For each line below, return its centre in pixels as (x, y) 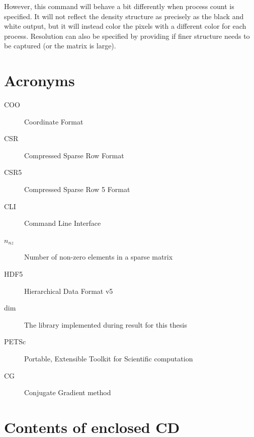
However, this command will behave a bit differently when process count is (119, 6)
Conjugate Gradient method (68, 392)
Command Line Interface (63, 223)
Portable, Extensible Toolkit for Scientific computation (109, 358)
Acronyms (39, 80)
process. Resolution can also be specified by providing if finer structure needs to (127, 36)
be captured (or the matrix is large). (60, 46)
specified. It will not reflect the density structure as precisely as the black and (124, 16)
